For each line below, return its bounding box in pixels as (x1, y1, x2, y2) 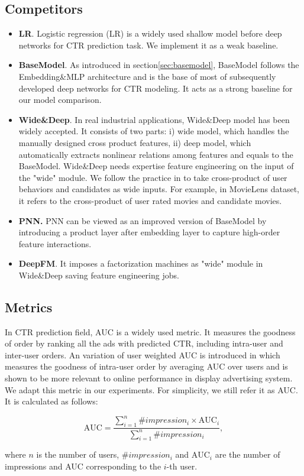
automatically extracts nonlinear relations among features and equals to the (18, 148, 293, 160)
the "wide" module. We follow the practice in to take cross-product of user (18, 171, 287, 183)
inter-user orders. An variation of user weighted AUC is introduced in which (5, 348, 280, 361)
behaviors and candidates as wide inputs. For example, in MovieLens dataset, (18, 183, 300, 195)
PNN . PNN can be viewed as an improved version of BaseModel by (18, 214, 267, 226)
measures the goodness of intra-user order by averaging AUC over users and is (5, 360, 288, 373)
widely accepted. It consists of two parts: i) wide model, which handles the (18, 125, 289, 137)
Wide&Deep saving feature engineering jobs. (18, 268, 179, 281)
